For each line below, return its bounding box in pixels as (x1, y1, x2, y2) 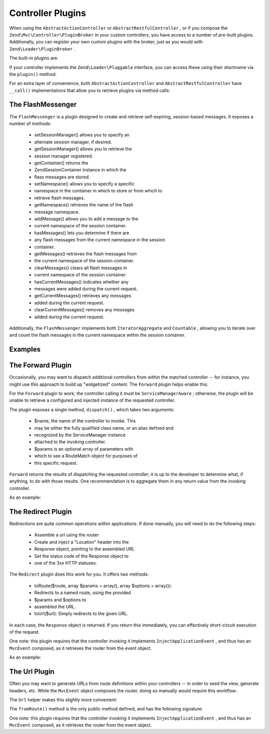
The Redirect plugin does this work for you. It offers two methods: (9, 571, 149, 577)
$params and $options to (34, 597, 86, 603)
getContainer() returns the (34, 160, 88, 166)
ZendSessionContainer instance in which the (34, 167, 127, 173)
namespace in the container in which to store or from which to (34, 188, 162, 194)
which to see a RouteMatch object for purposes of (34, 453, 137, 459)
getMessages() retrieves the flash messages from (34, 251, 137, 257)
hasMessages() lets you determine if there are (34, 230, 129, 236)
